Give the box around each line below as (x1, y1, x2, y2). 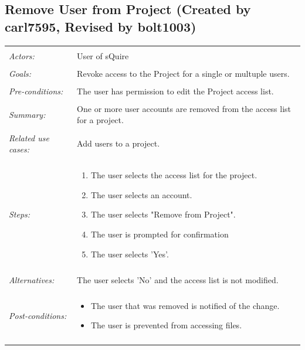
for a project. (77, 114, 124, 126)
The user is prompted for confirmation (90, 228, 229, 240)
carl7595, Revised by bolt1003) (5, 17, 196, 35)
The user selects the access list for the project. (90, 169, 257, 181)
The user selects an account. (90, 188, 192, 201)
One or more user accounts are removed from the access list (77, 102, 292, 114)
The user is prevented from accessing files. (90, 319, 242, 331)
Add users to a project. (77, 137, 160, 149)
